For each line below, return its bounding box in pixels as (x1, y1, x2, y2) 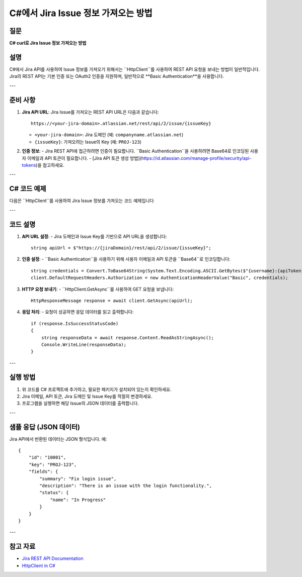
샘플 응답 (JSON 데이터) (9, 423, 81, 431)
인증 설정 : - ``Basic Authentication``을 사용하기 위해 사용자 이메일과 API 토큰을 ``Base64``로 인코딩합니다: (22, 256, 231, 262)
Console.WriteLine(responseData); (41, 342, 127, 347)
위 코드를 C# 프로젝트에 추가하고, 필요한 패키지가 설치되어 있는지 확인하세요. (22, 386, 172, 392)
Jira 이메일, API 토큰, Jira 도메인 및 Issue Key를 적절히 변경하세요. (22, 393, 153, 399)
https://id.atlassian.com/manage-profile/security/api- (141, 155, 252, 161)
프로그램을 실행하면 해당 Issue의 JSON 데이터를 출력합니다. (22, 400, 139, 407)
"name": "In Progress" (50, 497, 106, 503)
